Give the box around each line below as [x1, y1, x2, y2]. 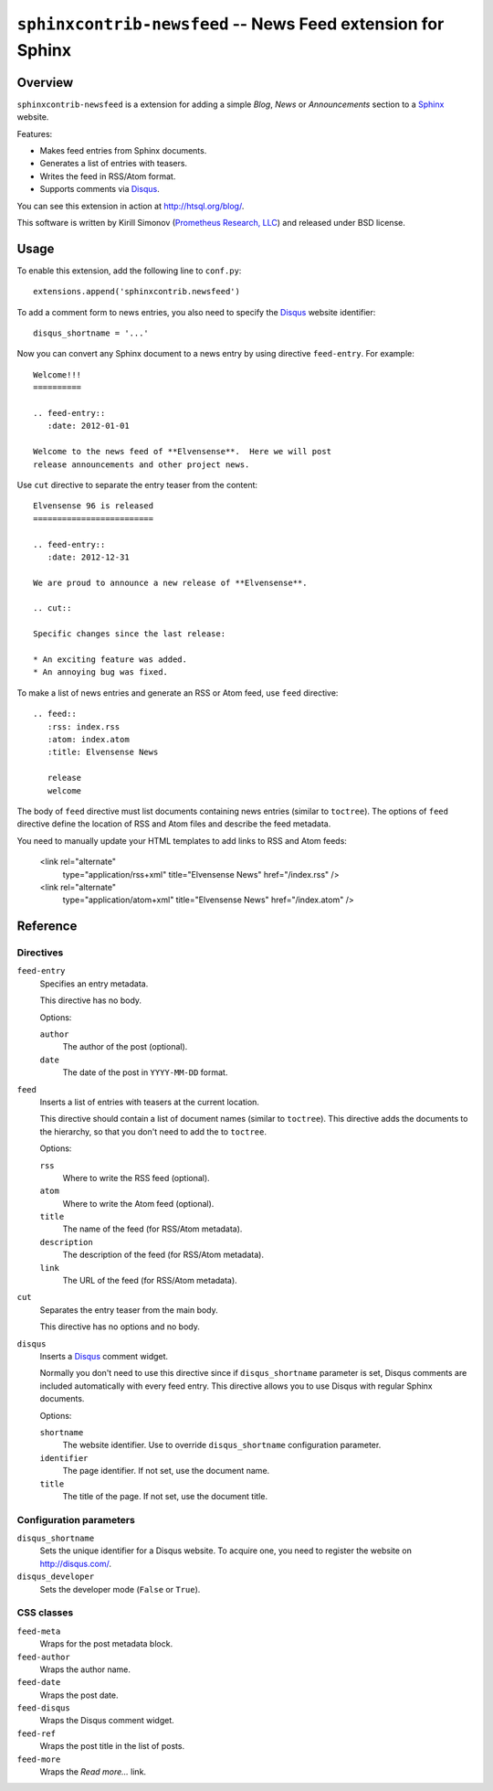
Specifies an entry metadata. [39, 978, 149, 989]
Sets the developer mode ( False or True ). [39, 1583, 201, 1594]
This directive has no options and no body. [39, 1321, 200, 1332]
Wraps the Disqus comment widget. [39, 1715, 175, 1726]
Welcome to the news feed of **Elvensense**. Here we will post [33, 446, 332, 457]
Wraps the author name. [39, 1664, 131, 1675]
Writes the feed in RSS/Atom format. [39, 170, 176, 182]
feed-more [16, 1754, 61, 1764]
